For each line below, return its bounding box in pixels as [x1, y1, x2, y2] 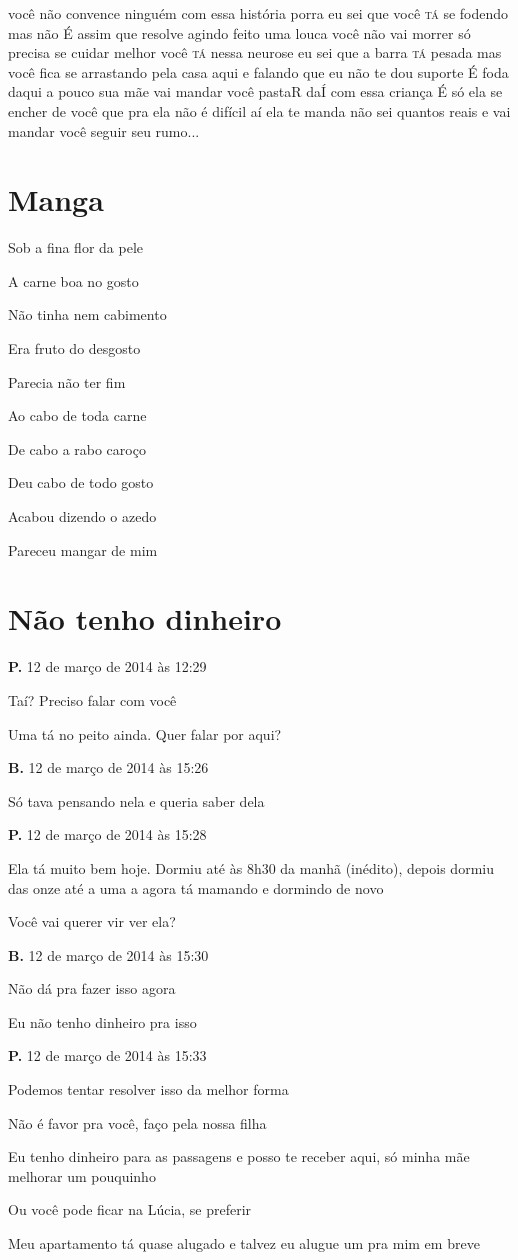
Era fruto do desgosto [8, 338, 141, 359]
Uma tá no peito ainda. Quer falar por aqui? [8, 723, 282, 744]
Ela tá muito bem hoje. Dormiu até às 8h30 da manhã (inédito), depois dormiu [8, 857, 494, 878]
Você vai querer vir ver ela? [8, 911, 176, 932]
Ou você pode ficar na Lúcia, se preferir [8, 1199, 252, 1220]
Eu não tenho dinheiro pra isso [8, 1011, 197, 1032]
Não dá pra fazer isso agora [8, 978, 176, 999]
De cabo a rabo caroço [8, 438, 146, 459]
